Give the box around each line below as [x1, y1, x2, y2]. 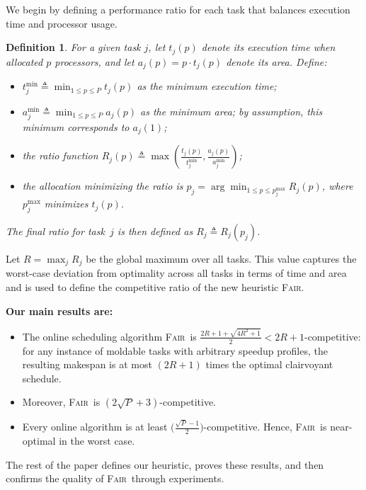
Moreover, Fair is [22, 394, 101, 409]
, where [321, 178, 353, 193]
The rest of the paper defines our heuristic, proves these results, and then [6, 457, 324, 472]
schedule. [22, 370, 62, 385]
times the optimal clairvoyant [205, 357, 333, 372]
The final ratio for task [6, 223, 105, 238]
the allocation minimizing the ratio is [22, 178, 183, 193]
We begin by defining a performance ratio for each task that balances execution [6, 2, 350, 16]
